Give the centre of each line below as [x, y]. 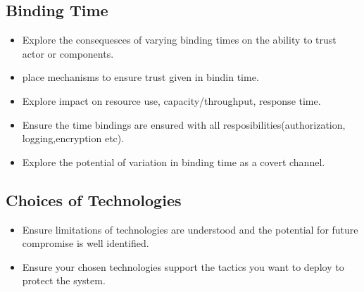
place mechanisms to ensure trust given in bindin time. [140, 77]
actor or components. [68, 53]
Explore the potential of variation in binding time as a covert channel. [174, 161]
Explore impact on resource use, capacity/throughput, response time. [171, 100]
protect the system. [64, 280]
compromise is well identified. [86, 243]
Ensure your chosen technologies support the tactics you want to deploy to [183, 266]
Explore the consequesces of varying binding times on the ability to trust [179, 40]
